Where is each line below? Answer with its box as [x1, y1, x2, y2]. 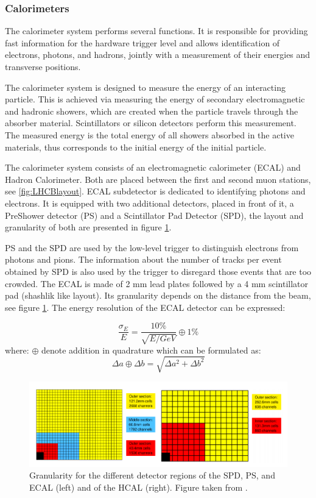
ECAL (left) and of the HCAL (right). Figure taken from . [29, 480, 248, 493]
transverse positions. [5, 60, 81, 73]
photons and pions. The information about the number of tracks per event [5, 253, 282, 266]
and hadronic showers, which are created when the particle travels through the [5, 104, 298, 117]
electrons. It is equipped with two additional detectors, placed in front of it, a [5, 196, 294, 209]
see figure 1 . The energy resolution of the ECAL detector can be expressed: [5, 301, 286, 313]
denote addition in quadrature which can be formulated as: [41, 343, 261, 356]
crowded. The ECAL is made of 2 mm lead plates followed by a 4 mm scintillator [5, 277, 309, 290]
